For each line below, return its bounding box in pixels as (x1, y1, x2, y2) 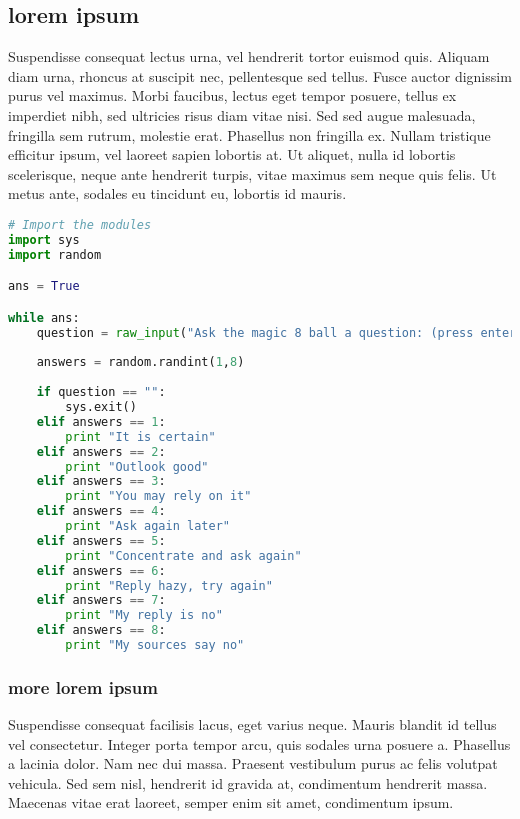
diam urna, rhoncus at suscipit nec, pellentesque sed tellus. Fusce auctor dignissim (8, 65, 512, 86)
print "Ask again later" (65, 519, 230, 534)
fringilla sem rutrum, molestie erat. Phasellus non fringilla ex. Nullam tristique (8, 124, 491, 145)
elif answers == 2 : (36, 444, 166, 459)
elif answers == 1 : (36, 414, 166, 429)
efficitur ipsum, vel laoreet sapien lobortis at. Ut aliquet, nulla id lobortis (8, 144, 456, 165)
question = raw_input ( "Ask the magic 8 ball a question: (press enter (36, 325, 517, 340)
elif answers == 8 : (36, 623, 166, 638)
